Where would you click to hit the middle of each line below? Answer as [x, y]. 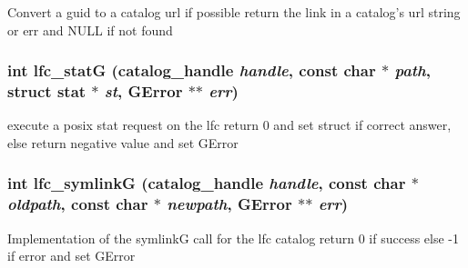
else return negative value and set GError [123, 142]
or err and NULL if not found [90, 30]
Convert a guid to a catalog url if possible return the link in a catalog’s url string [234, 12]
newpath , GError [229, 204]
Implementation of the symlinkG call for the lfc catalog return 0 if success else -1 [233, 238]
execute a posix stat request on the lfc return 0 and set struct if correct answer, [229, 125]
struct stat [47, 91]
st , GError [143, 91]
